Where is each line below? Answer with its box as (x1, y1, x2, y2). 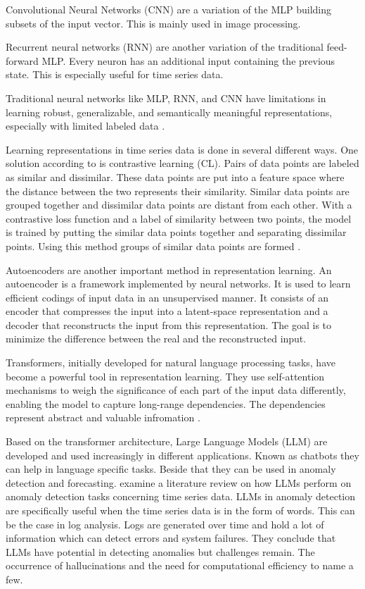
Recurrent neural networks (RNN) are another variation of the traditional (6, 39, 324, 54)
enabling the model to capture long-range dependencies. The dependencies (6, 396, 326, 411)
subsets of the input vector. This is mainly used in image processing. (6, 15, 301, 30)
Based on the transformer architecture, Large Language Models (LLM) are (6, 434, 328, 449)
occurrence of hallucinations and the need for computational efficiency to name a (6, 558, 354, 573)
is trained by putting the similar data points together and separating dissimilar (6, 225, 347, 240)
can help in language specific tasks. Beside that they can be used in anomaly (6, 461, 336, 476)
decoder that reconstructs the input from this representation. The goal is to (6, 317, 332, 332)
